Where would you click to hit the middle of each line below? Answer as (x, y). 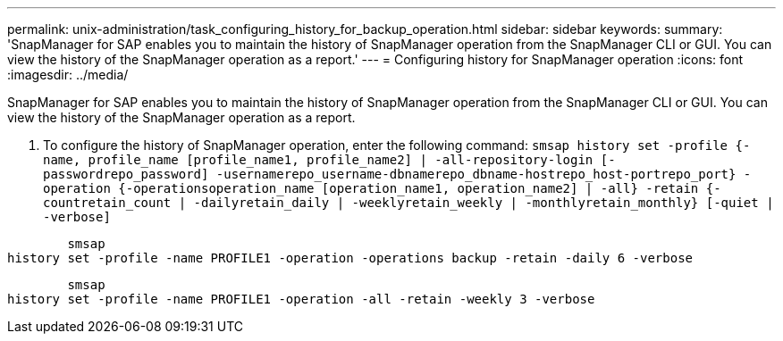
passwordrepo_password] (126, 174)
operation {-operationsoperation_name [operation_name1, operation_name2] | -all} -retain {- (382, 188)
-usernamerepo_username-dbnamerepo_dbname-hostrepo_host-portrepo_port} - (484, 174)
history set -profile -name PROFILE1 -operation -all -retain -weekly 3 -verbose (301, 299)
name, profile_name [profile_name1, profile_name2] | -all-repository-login (318, 160)
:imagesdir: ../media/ (68, 75)
